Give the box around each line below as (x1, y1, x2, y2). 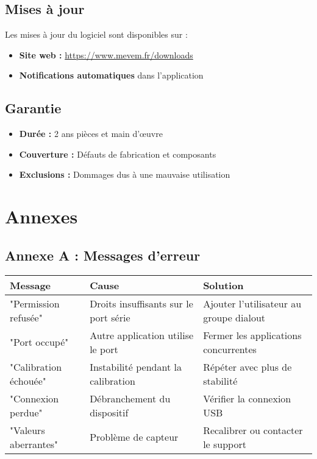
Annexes (5, 204, 78, 229)
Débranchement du (90, 391, 171, 405)
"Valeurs (10, 422, 45, 437)
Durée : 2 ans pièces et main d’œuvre (19, 127, 163, 140)
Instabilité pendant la (90, 359, 182, 374)
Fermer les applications (203, 328, 302, 342)
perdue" (10, 405, 43, 419)
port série (90, 310, 130, 324)
